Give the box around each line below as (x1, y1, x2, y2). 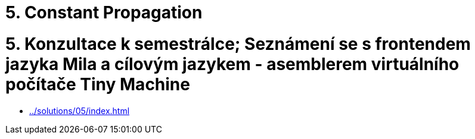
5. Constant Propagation (5, 2, 203, 23)
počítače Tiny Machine (5, 74, 190, 94)
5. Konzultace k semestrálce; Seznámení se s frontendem (5, 33, 471, 54)
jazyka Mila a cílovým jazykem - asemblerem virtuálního (5, 53, 460, 74)
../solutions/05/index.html (29, 105, 130, 116)
